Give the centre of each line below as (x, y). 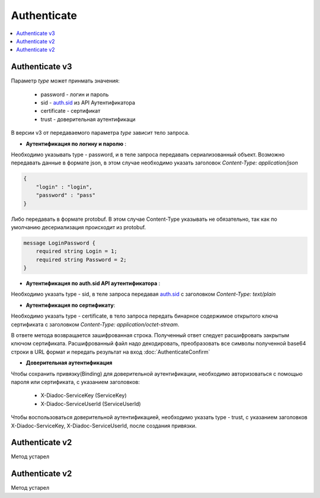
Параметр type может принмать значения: (65, 81)
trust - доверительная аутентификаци (88, 119)
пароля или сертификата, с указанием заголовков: (76, 382)
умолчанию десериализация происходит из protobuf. (79, 227)
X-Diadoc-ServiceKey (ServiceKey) (84, 395)
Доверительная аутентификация (69, 363)
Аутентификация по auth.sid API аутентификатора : (93, 283)
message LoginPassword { (60, 243)
